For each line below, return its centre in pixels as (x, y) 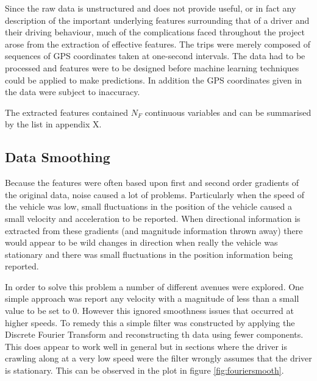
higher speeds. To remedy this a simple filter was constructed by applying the (150, 322)
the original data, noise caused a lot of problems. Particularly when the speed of (155, 194)
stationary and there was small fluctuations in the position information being (149, 254)
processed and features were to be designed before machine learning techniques (152, 67)
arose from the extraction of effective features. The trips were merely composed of (158, 44)
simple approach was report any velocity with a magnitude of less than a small (152, 298)
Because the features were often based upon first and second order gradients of (152, 183)
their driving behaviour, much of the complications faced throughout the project (155, 32)
